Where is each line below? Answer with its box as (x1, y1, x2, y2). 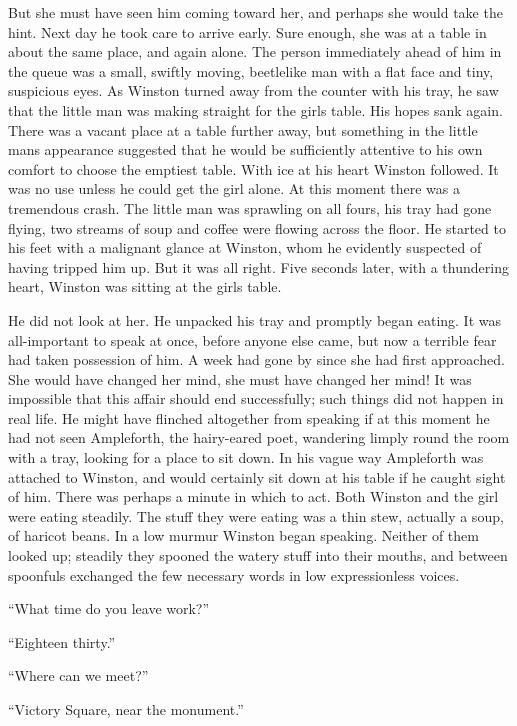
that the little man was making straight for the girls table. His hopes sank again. (8, 99, 503, 120)
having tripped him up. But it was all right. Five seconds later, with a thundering (8, 256, 509, 277)
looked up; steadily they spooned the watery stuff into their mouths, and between (8, 545, 508, 566)
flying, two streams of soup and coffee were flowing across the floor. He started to (8, 217, 506, 238)
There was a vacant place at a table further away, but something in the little (8, 119, 478, 140)
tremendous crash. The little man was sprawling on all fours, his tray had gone (8, 197, 492, 218)
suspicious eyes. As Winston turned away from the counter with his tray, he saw (8, 80, 499, 101)
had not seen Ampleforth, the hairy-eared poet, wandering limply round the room (8, 427, 510, 448)
